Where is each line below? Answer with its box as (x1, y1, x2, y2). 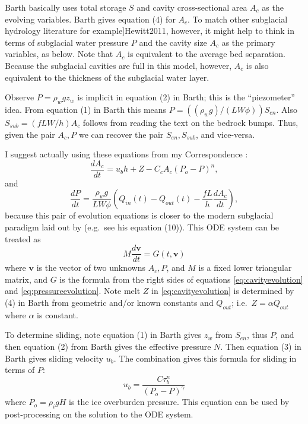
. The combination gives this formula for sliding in (113, 352, 297, 364)
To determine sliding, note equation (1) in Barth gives (5, 328, 202, 341)
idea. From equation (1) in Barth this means (5, 103, 167, 115)
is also (246, 59, 269, 71)
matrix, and (5, 273, 48, 285)
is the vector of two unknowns (36, 261, 145, 274)
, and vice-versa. (195, 128, 255, 140)
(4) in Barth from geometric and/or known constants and (5, 296, 214, 309)
